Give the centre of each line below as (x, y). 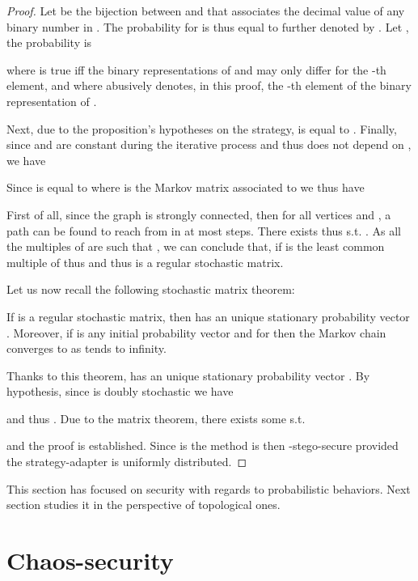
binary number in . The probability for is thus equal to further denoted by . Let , (208, 26)
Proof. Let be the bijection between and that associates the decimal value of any (206, 11)
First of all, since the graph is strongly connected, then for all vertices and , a (199, 214)
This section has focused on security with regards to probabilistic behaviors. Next (209, 488)
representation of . (52, 101)
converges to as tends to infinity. (87, 348)
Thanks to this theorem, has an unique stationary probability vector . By (188, 375)
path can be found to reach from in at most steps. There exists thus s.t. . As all (204, 230)
